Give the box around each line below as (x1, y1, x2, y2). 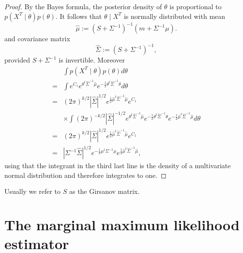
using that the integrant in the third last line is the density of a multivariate (4, 160, 231, 171)
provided (4, 55, 30, 65)
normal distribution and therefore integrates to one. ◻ (4, 170, 167, 180)
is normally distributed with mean (123, 11, 226, 21)
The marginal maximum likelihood (4, 215, 240, 235)
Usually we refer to (4, 186, 61, 196)
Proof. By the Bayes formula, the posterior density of (4, 1, 162, 11)
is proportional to (169, 1, 222, 11)
